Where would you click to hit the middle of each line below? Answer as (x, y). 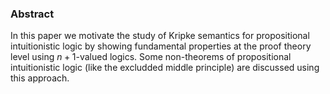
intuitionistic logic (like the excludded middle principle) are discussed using (165, 68)
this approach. (40, 78)
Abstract (32, 14)
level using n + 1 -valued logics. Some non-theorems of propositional (151, 57)
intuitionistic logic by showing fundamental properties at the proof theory (161, 46)
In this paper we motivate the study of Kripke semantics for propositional (160, 36)
